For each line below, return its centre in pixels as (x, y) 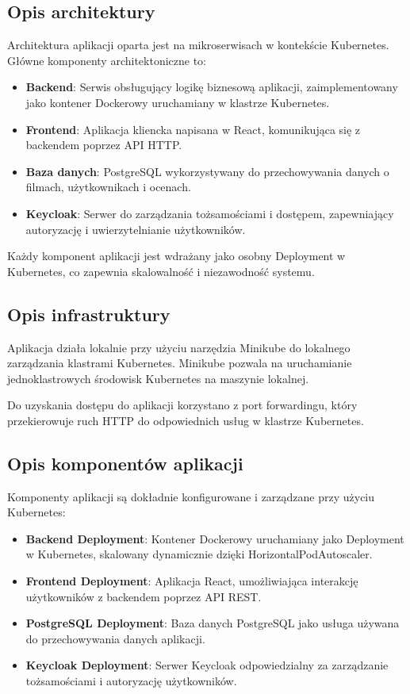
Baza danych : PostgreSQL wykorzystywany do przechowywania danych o (207, 171)
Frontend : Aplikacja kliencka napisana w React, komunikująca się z (193, 129)
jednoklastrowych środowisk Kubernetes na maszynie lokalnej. (158, 378)
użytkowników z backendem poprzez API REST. (144, 596)
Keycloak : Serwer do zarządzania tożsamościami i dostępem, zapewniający (210, 213)
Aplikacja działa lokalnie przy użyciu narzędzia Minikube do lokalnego (179, 347)
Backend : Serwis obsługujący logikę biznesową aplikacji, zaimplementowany (212, 87)
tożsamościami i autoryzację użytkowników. (131, 681)
